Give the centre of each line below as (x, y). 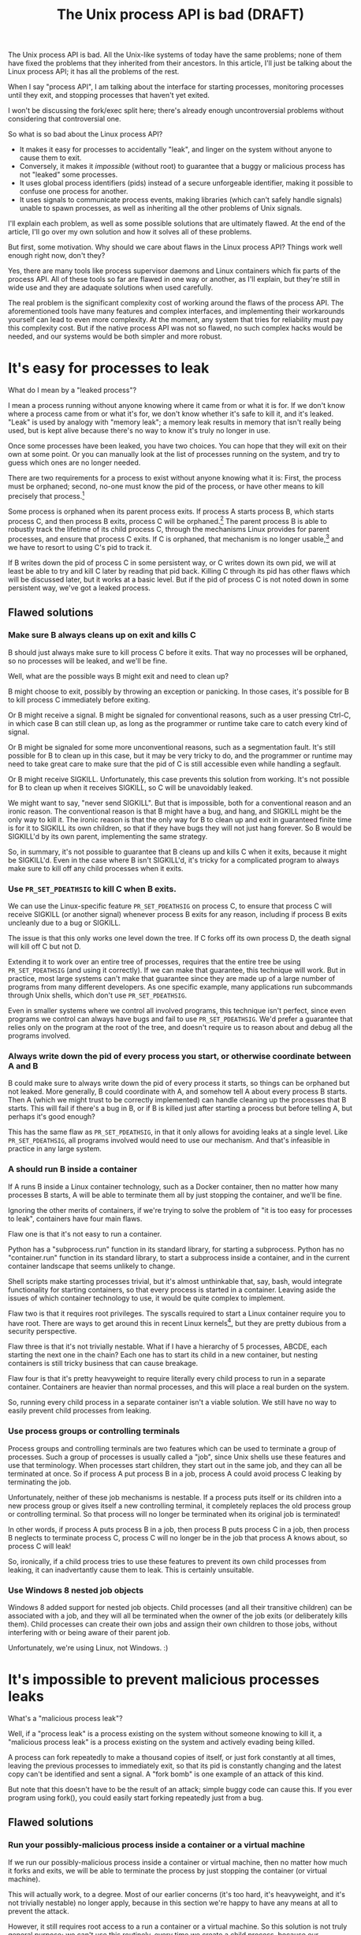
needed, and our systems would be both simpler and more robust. (115, 336)
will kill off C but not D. (45, 947)
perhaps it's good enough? (52, 1117)
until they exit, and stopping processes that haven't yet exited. (109, 95)
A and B (23, 1066)
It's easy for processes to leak (109, 368)
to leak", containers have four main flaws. (75, 1218)
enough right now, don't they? (57, 256)
